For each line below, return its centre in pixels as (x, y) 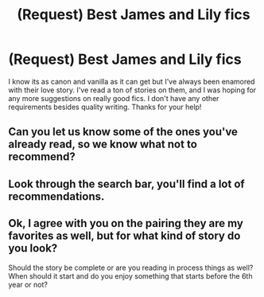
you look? (33, 248)
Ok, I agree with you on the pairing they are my (126, 223)
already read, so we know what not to (103, 145)
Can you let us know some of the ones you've (123, 132)
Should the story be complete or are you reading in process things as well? (131, 268)
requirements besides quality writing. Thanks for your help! (105, 107)
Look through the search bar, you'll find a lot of (126, 184)
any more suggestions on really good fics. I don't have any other (114, 98)
